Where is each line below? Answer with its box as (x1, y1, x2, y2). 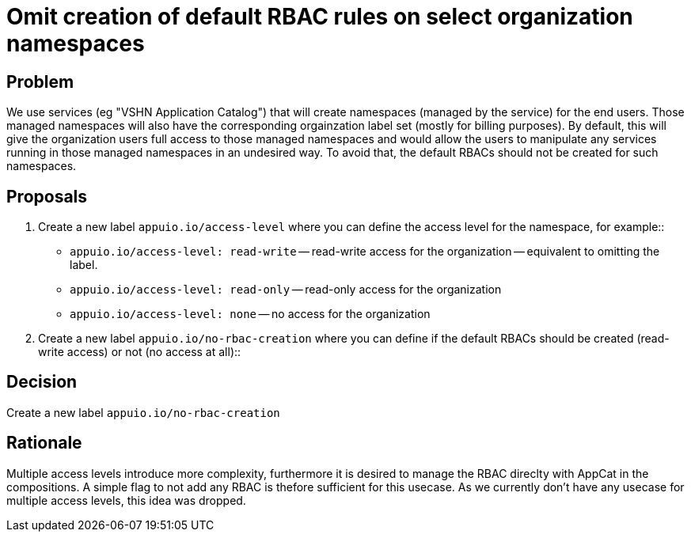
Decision (6, 372, 78, 392)
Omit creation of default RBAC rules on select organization (6, 3, 633, 30)
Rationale (6, 433, 82, 453)
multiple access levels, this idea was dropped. (6, 493, 246, 507)
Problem (6, 71, 74, 92)
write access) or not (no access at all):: (38, 345, 241, 359)
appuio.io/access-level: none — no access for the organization (70, 307, 431, 321)
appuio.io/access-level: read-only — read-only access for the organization (70, 282, 502, 297)
